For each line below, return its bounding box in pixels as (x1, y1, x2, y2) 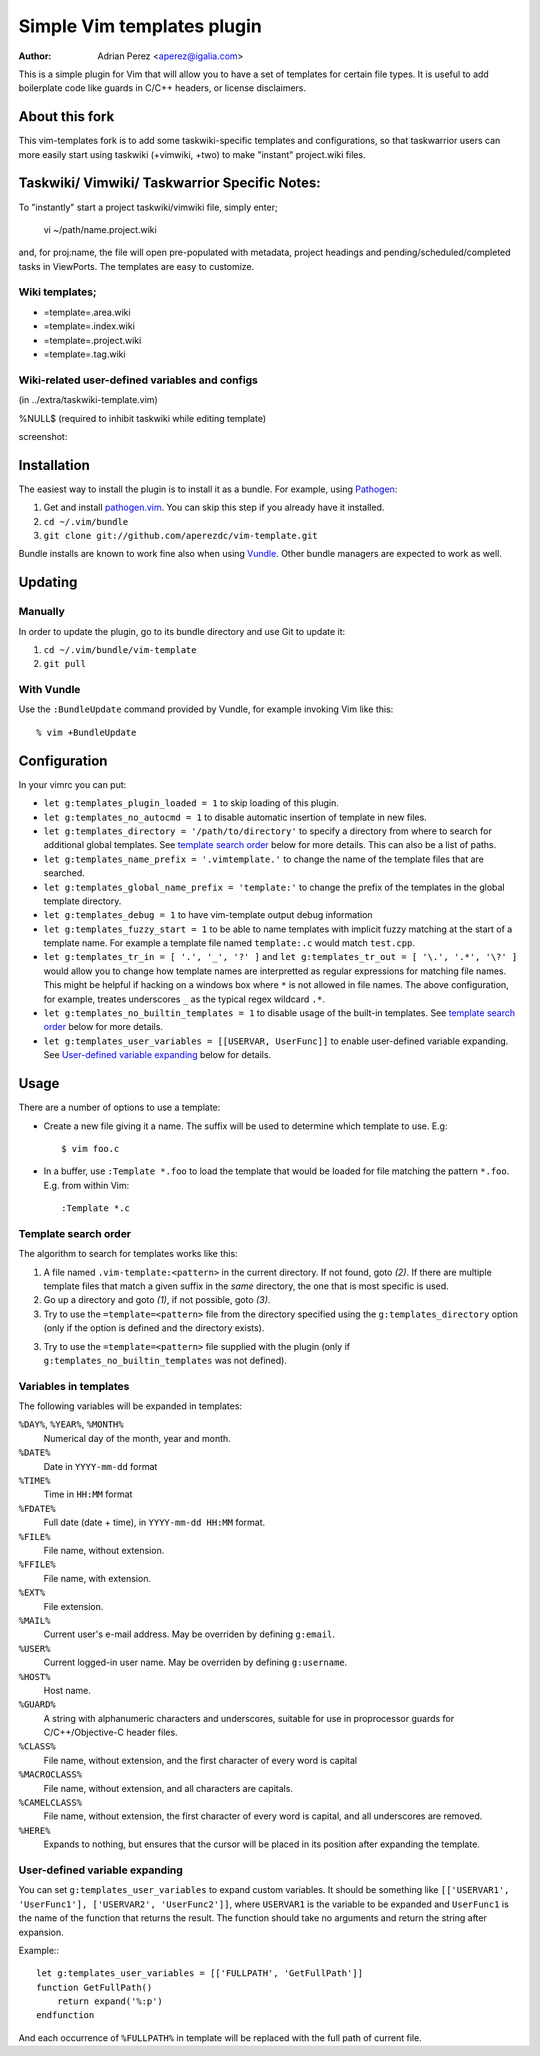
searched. (43, 867, 85, 879)
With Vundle (18, 683, 81, 697)
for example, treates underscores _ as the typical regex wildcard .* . (43, 993, 325, 1005)
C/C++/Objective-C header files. (43, 1726, 179, 1739)
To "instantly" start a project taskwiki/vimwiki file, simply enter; (18, 201, 279, 213)
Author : (18, 50, 52, 62)
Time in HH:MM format (43, 1488, 133, 1500)
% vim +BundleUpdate (36, 726, 137, 738)
